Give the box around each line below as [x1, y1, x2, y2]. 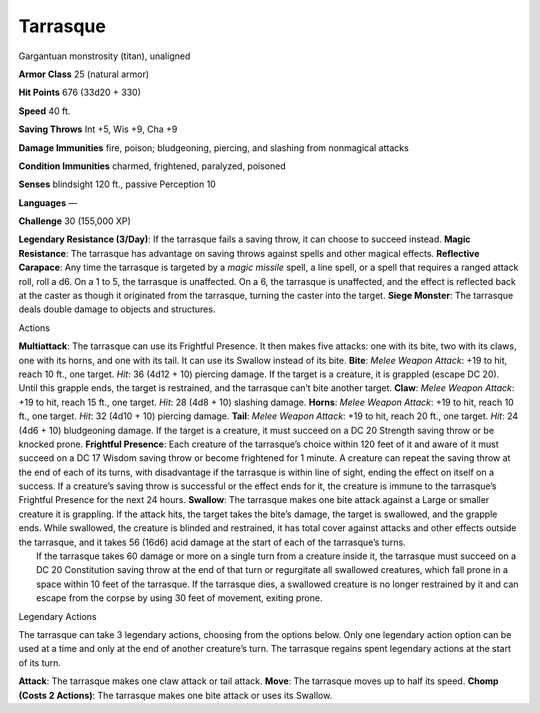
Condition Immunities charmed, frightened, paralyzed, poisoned [18, 160, 287, 172]
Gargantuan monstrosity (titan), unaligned [18, 50, 191, 62]
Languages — [18, 196, 78, 209]
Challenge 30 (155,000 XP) [18, 215, 132, 227]
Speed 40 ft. [18, 105, 71, 117]
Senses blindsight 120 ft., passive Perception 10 [18, 178, 217, 190]
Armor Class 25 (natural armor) [18, 68, 150, 80]
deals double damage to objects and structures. [18, 303, 216, 315]
